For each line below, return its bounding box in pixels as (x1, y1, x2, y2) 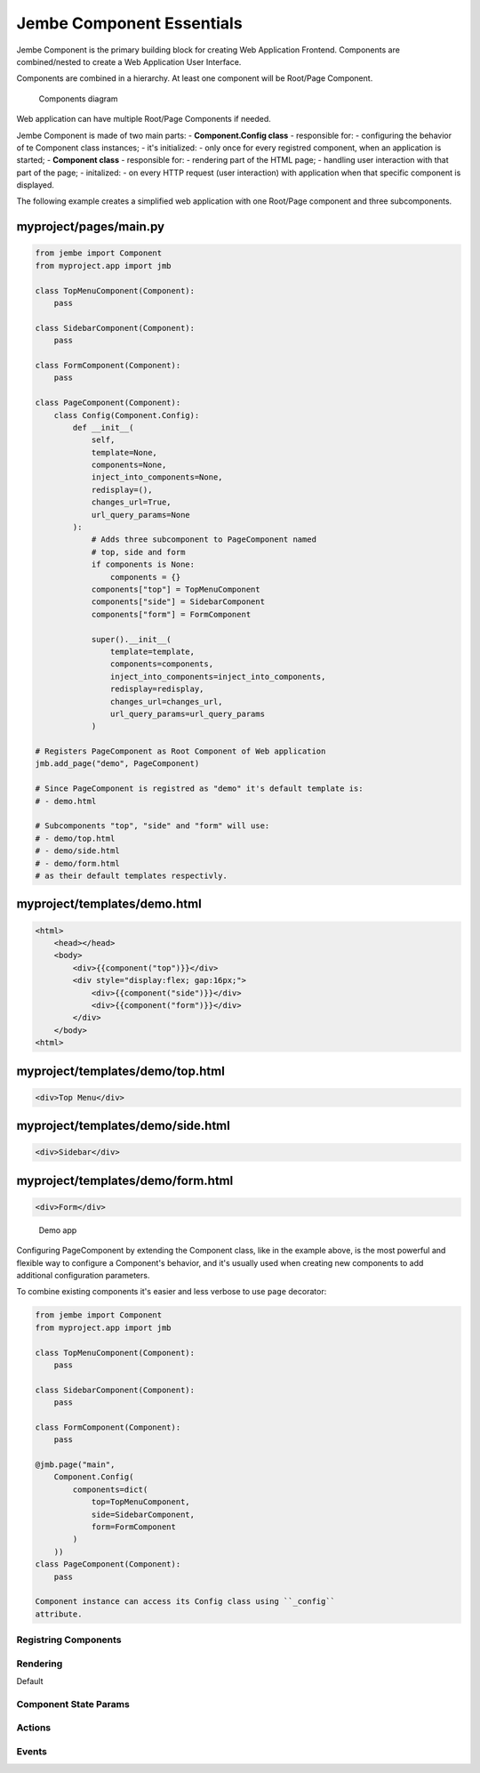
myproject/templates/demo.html (16, 897, 202, 912)
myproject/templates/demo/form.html (16, 1173, 234, 1188)
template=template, (109, 646, 196, 657)
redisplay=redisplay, (109, 684, 204, 694)
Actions (16, 1721, 52, 1734)
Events (16, 1745, 48, 1757)
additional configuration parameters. (16, 1270, 150, 1281)
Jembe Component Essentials (16, 13, 244, 33)
